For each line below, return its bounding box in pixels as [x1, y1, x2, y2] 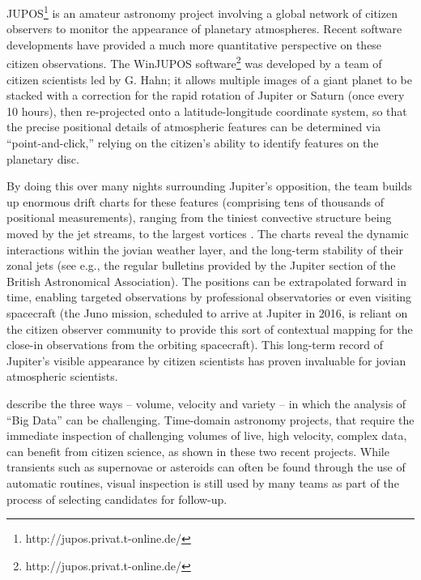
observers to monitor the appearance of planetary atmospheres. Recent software [6, 20, 402, 37]
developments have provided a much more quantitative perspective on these [6, 36, 382, 53]
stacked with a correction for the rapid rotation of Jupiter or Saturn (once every [6, 87, 405, 104]
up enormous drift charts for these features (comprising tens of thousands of [6, 193, 384, 210]
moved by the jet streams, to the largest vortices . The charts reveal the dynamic [6, 225, 409, 242]
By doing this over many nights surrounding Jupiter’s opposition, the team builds [6, 177, 412, 194]
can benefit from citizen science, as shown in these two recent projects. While [6, 442, 389, 459]
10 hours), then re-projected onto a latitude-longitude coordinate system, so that [6, 102, 407, 119]
